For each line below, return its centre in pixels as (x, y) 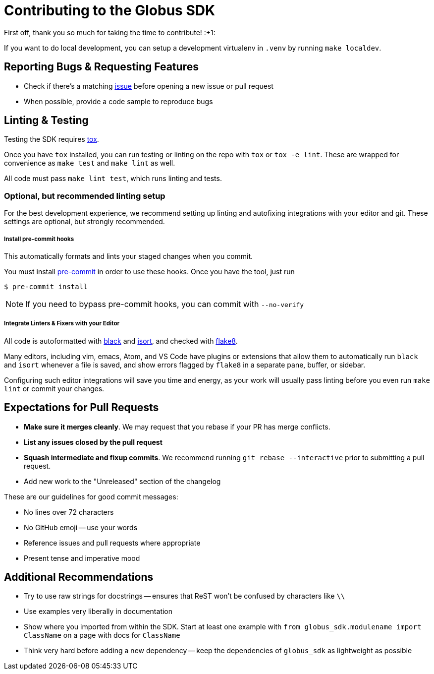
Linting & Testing (46, 121)
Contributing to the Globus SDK (110, 10)
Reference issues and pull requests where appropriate (112, 543)
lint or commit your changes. (54, 388)
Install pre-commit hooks (39, 239)
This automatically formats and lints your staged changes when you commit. (129, 256)
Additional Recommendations (79, 577)
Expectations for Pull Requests (81, 408)
